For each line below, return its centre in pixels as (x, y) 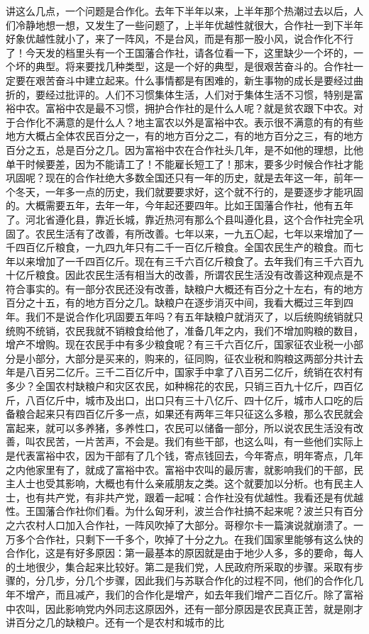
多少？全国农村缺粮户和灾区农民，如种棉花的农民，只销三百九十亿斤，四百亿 (184, 386)
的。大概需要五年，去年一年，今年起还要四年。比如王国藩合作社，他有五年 (180, 205)
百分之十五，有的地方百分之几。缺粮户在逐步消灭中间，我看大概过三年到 (175, 302)
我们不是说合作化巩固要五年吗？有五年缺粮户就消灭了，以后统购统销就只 (194, 317)
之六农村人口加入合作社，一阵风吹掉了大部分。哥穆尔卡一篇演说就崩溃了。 (180, 524)
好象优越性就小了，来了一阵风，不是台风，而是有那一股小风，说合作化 (170, 39)
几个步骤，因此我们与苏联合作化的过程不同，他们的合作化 (219, 580)
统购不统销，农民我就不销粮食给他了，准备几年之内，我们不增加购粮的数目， (184, 330)
